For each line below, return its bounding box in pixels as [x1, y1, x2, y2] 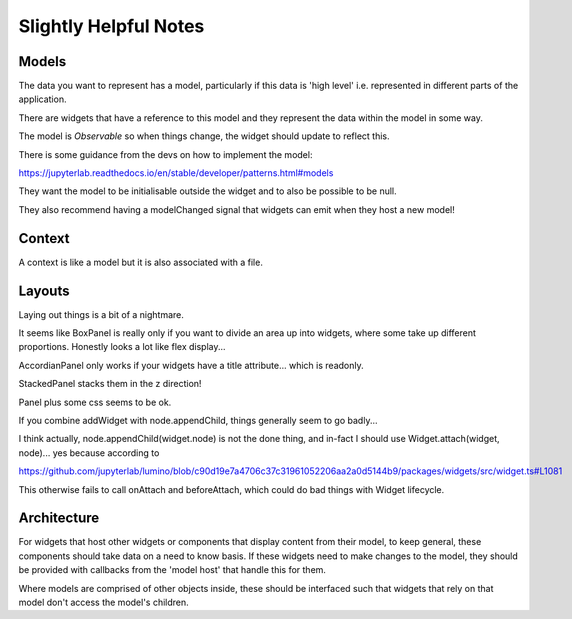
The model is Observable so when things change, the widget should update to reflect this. [18, 130, 390, 142]
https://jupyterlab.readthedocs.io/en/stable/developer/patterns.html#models [18, 167, 334, 179]
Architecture [18, 510, 100, 527]
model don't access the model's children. [18, 596, 189, 608]
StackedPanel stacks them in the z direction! [18, 378, 202, 390]
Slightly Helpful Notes [18, 15, 205, 37]
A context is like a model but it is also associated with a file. [18, 256, 264, 268]
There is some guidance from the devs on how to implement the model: [18, 148, 313, 160]
